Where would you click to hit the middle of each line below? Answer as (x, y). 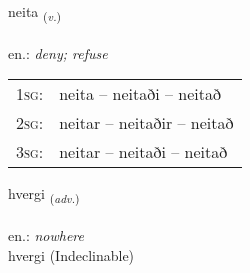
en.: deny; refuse (58, 52)
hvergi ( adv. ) (44, 195)
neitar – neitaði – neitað (143, 152)
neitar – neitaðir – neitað (146, 123)
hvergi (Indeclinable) (71, 254)
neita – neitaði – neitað (140, 94)
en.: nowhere (46, 235)
